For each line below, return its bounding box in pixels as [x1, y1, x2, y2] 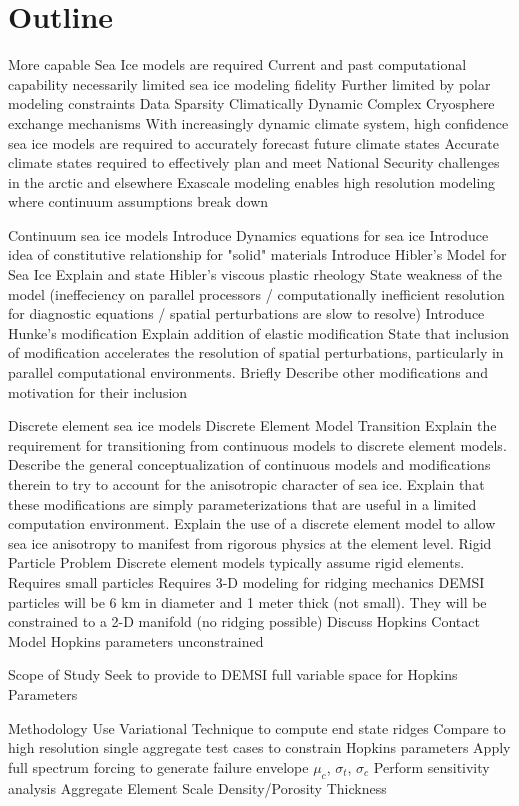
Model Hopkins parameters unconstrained [8, 630, 264, 651]
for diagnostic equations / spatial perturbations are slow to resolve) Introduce [8, 303, 485, 324]
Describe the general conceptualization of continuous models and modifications [8, 454, 491, 475]
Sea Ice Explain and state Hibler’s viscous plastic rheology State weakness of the [8, 264, 502, 285]
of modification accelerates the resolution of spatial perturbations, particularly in [8, 342, 504, 363]
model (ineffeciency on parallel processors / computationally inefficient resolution [8, 283, 505, 304]
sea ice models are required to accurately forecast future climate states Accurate [8, 132, 499, 153]
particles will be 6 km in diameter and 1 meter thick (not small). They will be [8, 591, 487, 612]
